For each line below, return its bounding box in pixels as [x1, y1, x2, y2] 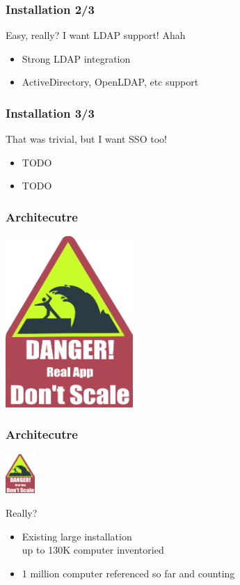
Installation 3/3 [6, 104, 95, 121]
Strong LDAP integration [22, 51, 131, 65]
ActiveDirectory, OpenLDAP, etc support [22, 75, 199, 89]
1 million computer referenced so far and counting [22, 565, 235, 580]
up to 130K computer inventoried [22, 543, 164, 557]
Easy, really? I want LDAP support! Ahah [6, 28, 186, 42]
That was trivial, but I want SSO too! [6, 132, 167, 146]
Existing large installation [22, 529, 132, 543]
